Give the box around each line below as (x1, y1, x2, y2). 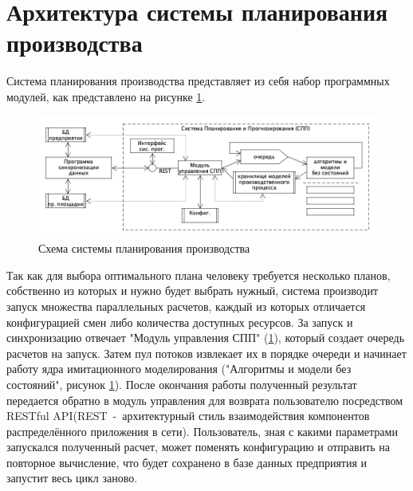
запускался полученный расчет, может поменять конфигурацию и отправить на (6, 438, 391, 455)
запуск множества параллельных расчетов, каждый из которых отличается (6, 297, 366, 314)
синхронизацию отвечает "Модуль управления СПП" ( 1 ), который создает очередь (6, 329, 405, 346)
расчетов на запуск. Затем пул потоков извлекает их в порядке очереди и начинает (6, 344, 407, 361)
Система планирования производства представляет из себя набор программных (6, 73, 390, 89)
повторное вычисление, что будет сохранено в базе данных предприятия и (6, 454, 368, 470)
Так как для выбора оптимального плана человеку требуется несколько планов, (6, 266, 391, 283)
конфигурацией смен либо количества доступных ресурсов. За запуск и (6, 313, 353, 330)
